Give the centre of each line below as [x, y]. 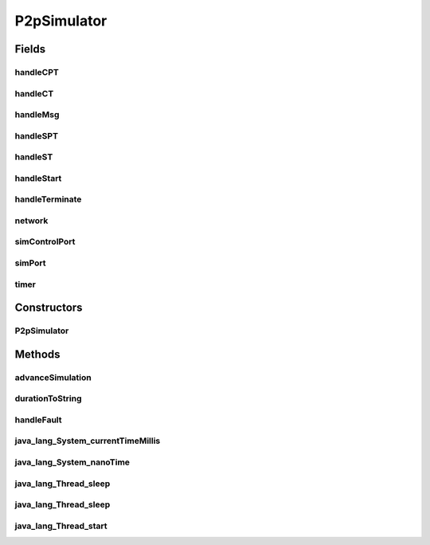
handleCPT [37, 72]
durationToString [48, 398]
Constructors [49, 308]
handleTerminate [48, 199]
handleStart [38, 178]
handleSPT [37, 135]
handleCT [34, 93]
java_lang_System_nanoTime [72, 462]
